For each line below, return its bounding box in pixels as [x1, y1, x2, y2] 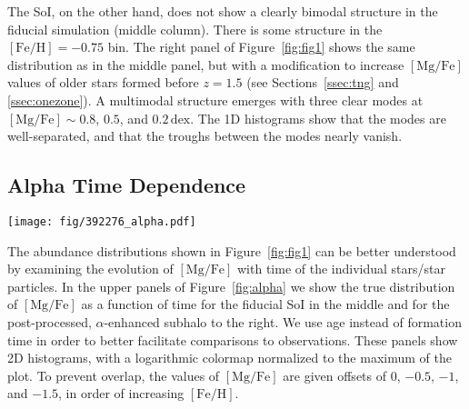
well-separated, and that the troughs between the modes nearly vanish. [7, 126, 403, 145]
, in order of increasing [58, 384, 185, 403]
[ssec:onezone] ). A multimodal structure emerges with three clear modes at [7, 90, 424, 109]
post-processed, [7, 312, 92, 331]
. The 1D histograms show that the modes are [190, 108, 446, 127]
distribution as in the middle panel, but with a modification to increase [7, 55, 404, 74]
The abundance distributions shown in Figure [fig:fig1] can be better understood [7, 241, 456, 260]
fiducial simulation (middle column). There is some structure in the [7, 19, 383, 38]
